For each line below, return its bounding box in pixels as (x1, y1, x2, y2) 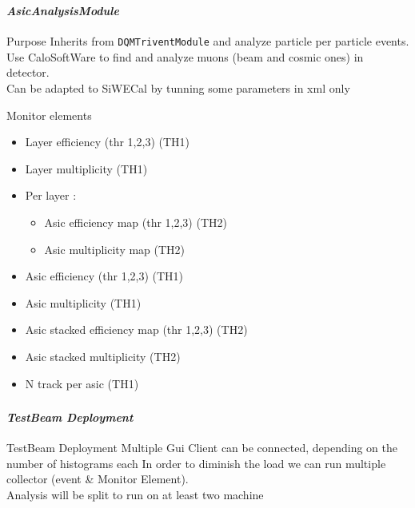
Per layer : (25, 187, 77, 204)
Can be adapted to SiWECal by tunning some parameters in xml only (6, 79, 350, 96)
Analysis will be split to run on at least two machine (6, 486, 264, 502)
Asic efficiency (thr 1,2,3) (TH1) (25, 268, 184, 284)
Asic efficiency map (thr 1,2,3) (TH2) (44, 213, 227, 230)
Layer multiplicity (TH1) (25, 160, 148, 177)
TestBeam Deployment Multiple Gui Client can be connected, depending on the (6, 439, 398, 456)
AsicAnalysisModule (6, 2, 119, 18)
